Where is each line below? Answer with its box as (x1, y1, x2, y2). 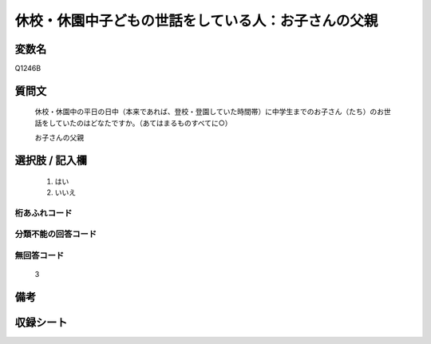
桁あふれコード (14, 208, 73, 219)
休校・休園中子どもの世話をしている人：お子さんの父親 (14, 12, 378, 30)
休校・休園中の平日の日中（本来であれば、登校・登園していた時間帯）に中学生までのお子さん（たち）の (34, 107, 378, 117)
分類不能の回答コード (14, 228, 97, 239)
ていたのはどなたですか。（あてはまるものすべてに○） (55, 118, 232, 128)
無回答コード (14, 250, 65, 261)
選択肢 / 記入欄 (14, 154, 88, 168)
